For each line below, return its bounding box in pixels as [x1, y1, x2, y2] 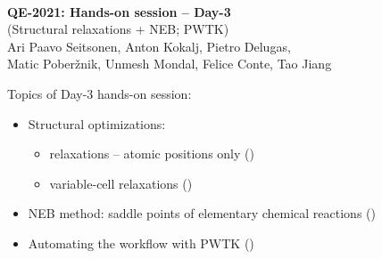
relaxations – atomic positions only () [49, 144, 254, 163]
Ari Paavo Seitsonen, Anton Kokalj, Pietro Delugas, [7, 36, 291, 55]
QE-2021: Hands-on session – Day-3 [7, 2, 231, 20]
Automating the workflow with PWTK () [28, 233, 254, 252]
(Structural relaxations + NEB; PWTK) [7, 20, 229, 38]
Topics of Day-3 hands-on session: [7, 84, 192, 102]
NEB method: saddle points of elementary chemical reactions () [28, 204, 376, 223]
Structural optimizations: [28, 114, 166, 133]
